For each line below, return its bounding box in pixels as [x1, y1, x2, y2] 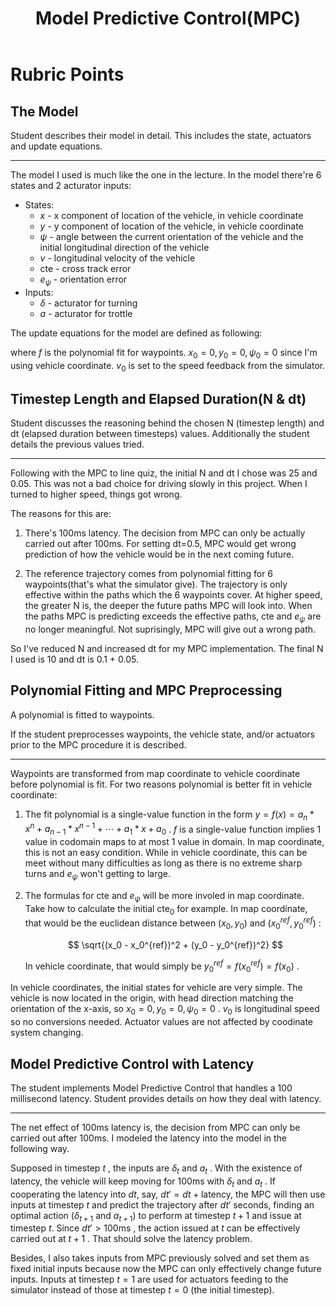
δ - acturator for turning [39, 297, 138, 309]
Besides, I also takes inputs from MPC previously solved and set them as [10, 1252, 310, 1264]
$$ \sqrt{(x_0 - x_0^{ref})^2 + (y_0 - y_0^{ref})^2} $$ [67, 938, 284, 951]
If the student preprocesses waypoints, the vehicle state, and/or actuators [10, 728, 316, 740]
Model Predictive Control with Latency [10, 1055, 255, 1072]
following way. [10, 1142, 70, 1154]
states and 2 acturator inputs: [10, 180, 132, 191]
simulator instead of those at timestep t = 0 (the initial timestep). [10, 1284, 275, 1296]
